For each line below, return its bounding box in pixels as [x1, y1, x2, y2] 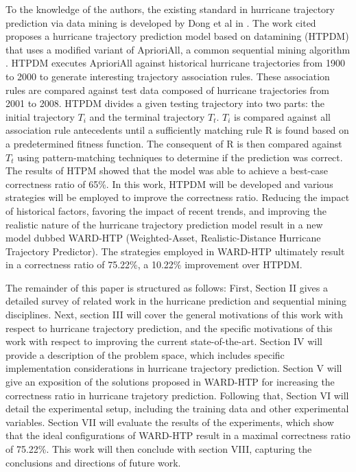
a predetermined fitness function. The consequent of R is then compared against [5, 136, 342, 150]
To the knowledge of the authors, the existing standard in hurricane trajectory [5, 2, 335, 16]
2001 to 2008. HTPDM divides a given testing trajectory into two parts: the [5, 96, 325, 110]
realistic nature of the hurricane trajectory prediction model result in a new [5, 217, 323, 231]
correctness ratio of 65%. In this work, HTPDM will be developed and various [5, 176, 333, 191]
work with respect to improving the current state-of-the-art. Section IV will [5, 334, 322, 349]
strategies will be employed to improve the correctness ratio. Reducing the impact [5, 190, 350, 204]
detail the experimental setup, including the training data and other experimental [5, 401, 349, 416]
